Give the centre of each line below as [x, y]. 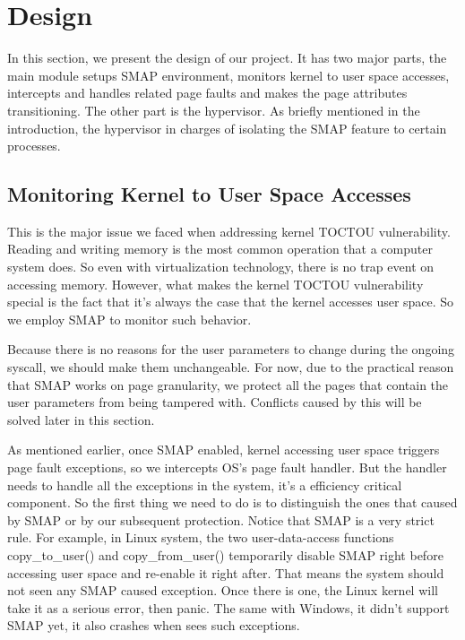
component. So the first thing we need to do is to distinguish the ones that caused [232, 502]
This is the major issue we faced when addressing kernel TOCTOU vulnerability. [229, 231]
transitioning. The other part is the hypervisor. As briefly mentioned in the [214, 110]
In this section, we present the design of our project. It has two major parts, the [227, 58]
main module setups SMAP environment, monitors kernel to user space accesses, [228, 75]
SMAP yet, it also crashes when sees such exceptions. [154, 625]
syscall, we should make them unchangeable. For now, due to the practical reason [231, 367]
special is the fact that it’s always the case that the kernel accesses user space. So [231, 302]
